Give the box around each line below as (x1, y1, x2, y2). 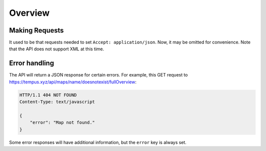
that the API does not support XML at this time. (9, 46, 104, 52)
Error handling (9, 59, 54, 68)
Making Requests (9, 26, 64, 35)
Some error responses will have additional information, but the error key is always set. (9, 139, 187, 145)
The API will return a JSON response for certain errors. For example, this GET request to (9, 72, 188, 78)
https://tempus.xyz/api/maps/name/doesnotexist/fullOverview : (9, 79, 136, 85)
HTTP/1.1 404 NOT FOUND (19, 92, 77, 98)
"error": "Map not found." (30, 120, 96, 125)
